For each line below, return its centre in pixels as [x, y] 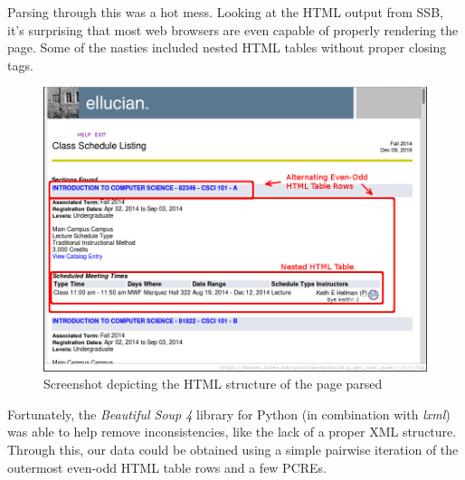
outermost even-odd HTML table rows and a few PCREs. [167, 467]
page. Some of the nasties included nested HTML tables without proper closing [227, 47]
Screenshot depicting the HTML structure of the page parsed [213, 384]
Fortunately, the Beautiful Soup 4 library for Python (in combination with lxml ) [229, 414]
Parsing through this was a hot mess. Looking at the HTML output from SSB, [225, 12]
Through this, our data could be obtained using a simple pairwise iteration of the [233, 449]
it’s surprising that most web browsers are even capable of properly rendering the [233, 29]
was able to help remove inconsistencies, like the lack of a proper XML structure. [232, 432]
